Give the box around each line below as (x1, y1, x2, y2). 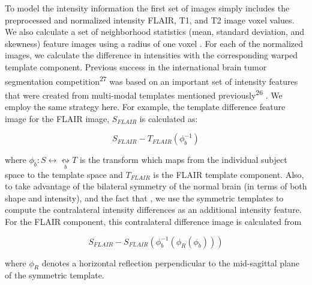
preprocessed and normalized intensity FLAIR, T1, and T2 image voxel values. (5, 13, 295, 26)
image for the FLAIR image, (5, 112, 110, 124)
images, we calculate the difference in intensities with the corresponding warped (5, 49, 298, 61)
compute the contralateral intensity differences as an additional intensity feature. (5, 203, 302, 216)
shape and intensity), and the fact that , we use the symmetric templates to (5, 191, 284, 204)
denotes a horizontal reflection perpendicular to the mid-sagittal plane (41, 256, 300, 269)
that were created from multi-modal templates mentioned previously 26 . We (5, 87, 283, 101)
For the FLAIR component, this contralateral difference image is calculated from (5, 215, 302, 227)
